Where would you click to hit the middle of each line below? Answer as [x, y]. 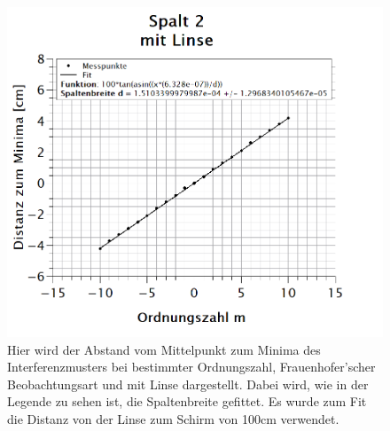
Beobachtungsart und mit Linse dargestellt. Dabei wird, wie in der [188, 384]
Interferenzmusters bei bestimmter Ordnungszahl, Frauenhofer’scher [191, 367]
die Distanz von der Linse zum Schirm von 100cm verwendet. [173, 419]
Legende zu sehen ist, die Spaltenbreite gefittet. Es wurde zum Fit [187, 401]
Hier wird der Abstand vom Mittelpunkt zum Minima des [164, 349]
